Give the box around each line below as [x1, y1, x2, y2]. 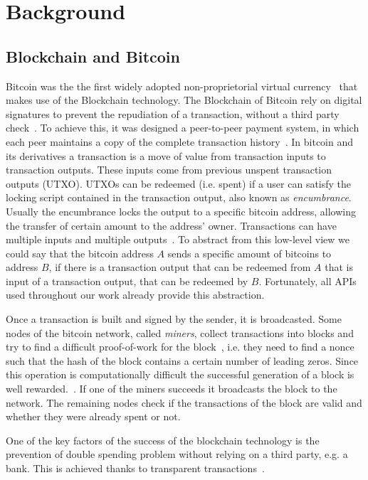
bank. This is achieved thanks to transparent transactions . [6, 461, 265, 476]
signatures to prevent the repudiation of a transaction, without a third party [6, 106, 340, 121]
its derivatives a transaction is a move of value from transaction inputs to [6, 148, 326, 163]
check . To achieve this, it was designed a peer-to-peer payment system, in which [6, 120, 359, 135]
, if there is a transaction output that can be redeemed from [48, 260, 311, 274]
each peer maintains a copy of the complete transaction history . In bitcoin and [6, 134, 354, 149]
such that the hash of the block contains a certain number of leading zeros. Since [6, 353, 359, 368]
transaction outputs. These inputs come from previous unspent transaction [6, 162, 332, 177]
